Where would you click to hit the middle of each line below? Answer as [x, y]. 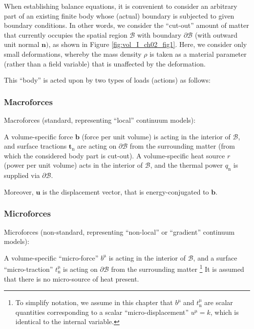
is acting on [80, 269]
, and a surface [215, 257]
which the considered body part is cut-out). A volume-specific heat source [115, 155]
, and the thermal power [186, 165]
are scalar [219, 302]
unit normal [22, 44]
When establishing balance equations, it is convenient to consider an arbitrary [121, 6]
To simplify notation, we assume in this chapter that [94, 302]
